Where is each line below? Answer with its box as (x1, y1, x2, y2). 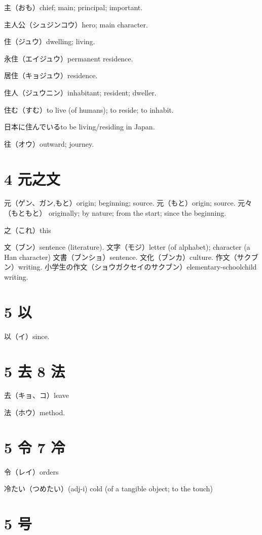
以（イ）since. (4, 330, 50, 341)
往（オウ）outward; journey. (4, 138, 94, 149)
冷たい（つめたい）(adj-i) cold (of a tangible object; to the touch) (4, 483, 213, 494)
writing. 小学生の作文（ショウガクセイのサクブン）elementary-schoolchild (18, 261, 257, 272)
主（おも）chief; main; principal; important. (4, 2, 143, 12)
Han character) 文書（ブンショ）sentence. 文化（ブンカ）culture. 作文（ (4, 251, 237, 262)
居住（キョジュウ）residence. (4, 70, 98, 81)
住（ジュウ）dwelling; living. (4, 36, 95, 47)
